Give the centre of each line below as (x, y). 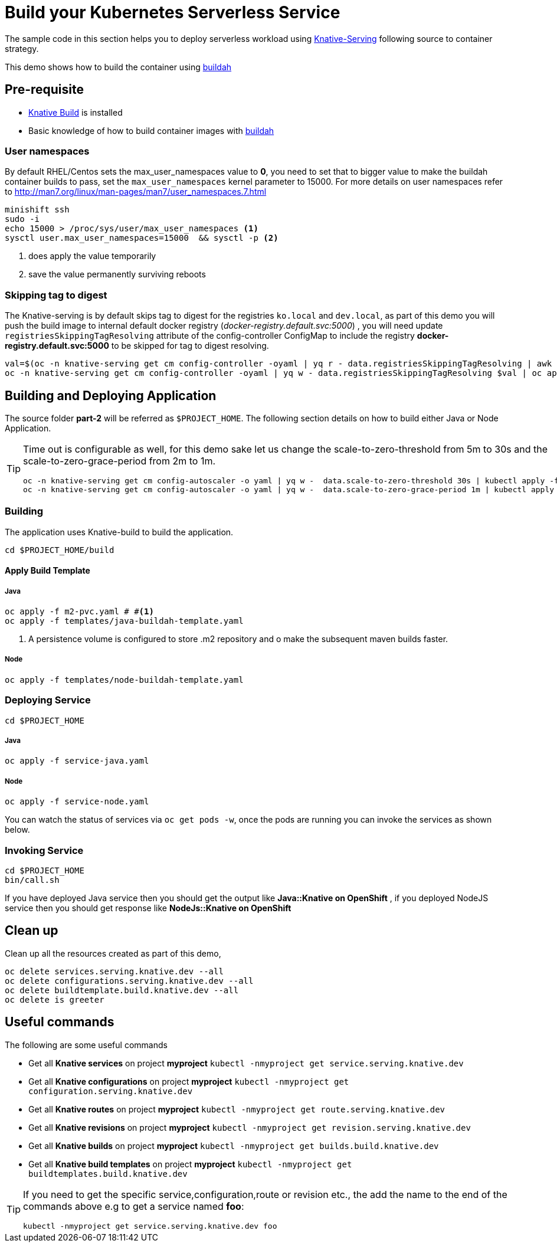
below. (17, 830)
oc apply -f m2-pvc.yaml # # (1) (79, 612)
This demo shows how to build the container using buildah (118, 67)
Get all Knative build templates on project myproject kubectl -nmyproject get (190, 1164)
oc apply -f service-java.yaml (77, 761)
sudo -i (22, 219)
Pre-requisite (44, 90)
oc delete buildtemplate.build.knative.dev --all (122, 990)
